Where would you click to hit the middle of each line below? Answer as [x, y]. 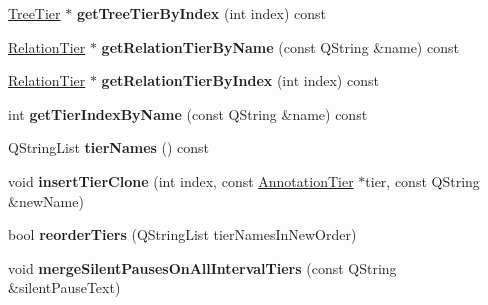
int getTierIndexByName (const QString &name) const [188, 113]
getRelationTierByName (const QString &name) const [280, 46]
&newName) [46, 200]
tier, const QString [422, 180]
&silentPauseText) [64, 287]
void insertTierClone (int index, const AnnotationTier [181, 180]
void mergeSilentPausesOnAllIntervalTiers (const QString [202, 267]
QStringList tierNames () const [109, 147]
